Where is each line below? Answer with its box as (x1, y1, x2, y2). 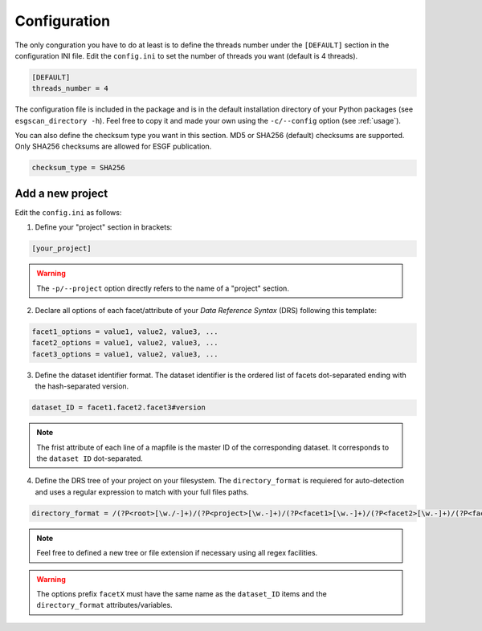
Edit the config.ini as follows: (14, 207, 122, 217)
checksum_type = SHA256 (31, 163, 126, 173)
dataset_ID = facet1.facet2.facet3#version (31, 403, 206, 413)
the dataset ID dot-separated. (36, 454, 144, 463)
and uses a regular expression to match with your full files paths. (35, 486, 249, 497)
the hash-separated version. (35, 381, 129, 391)
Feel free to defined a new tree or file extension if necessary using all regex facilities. (36, 548, 318, 558)
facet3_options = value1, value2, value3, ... (31, 349, 219, 359)
